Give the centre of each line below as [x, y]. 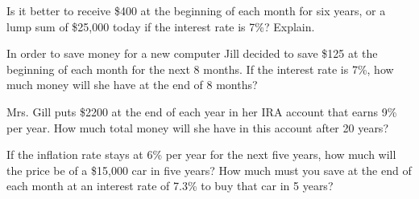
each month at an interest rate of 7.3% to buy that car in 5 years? [170, 186]
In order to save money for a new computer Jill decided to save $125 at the [192, 53]
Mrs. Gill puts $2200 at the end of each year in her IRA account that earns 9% [202, 111]
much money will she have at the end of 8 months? [132, 85]
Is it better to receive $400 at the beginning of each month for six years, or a [196, 10]
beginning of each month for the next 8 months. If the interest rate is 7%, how [200, 69]
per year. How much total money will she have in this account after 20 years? [197, 127]
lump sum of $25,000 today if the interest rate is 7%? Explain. [161, 26]
